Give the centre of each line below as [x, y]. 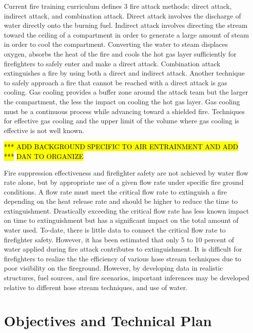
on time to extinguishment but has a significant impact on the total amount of [121, 220]
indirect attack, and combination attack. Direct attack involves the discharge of [123, 15]
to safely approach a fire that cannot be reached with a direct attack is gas [116, 82]
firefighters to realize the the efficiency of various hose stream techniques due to [123, 258]
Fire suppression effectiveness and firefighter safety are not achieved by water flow [126, 172]
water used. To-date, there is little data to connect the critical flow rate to [115, 230]
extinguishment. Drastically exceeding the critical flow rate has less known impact [126, 210]
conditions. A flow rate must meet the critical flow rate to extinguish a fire [116, 191]
